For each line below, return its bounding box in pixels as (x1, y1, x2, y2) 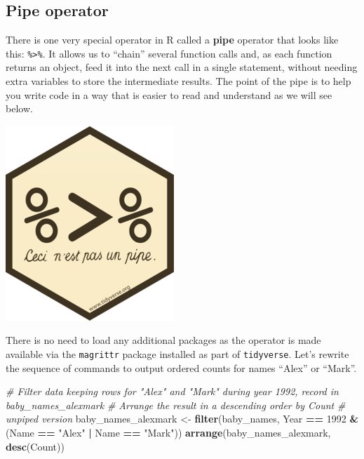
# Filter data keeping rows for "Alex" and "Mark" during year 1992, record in (6, 384, 339, 399)
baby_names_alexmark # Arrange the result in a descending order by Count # (6, 397, 346, 412)
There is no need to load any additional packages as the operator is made (6, 333, 321, 347)
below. (6, 101, 33, 116)
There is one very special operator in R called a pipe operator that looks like (6, 32, 339, 47)
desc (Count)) (6, 439, 65, 453)
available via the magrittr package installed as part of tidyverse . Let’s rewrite (6, 347, 349, 361)
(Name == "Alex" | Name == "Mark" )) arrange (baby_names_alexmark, (6, 425, 331, 440)
